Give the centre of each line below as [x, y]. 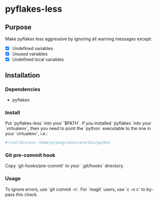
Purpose [18, 27]
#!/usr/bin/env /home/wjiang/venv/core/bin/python [58, 143]
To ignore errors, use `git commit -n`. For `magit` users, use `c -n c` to [75, 189]
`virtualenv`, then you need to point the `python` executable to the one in [78, 128]
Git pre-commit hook [30, 155]
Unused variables [30, 54]
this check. [27, 194]
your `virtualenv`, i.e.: [26, 134]
